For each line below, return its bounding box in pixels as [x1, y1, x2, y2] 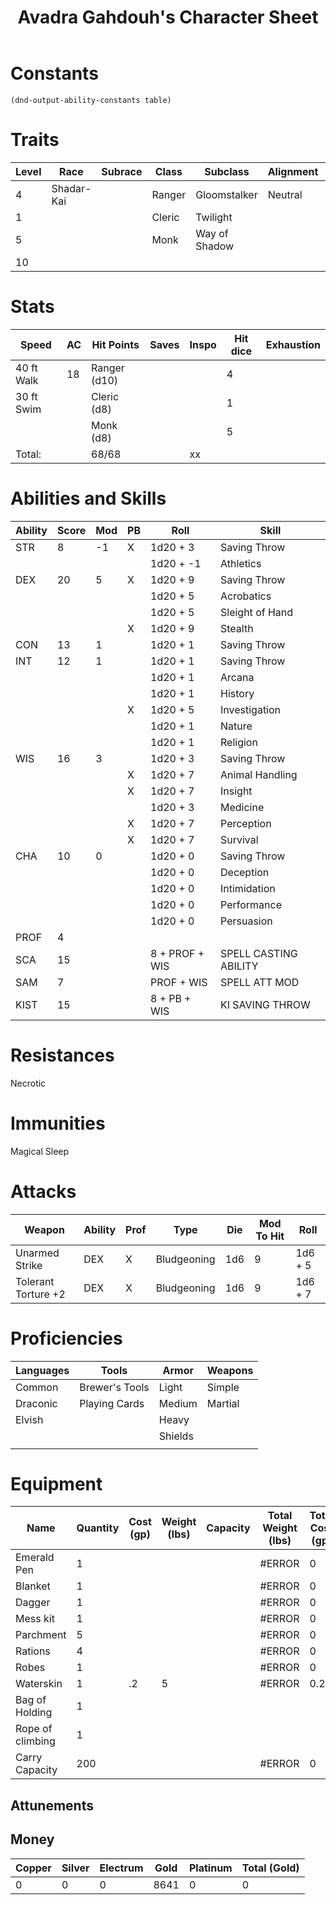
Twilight [195, 210, 233, 224]
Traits [10, 129, 60, 151]
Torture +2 [15, 1287, 66, 1301]
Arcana [220, 670, 255, 684]
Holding [15, 1706, 53, 1720]
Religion [220, 735, 258, 749]
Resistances [10, 1044, 115, 1066]
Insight [220, 784, 253, 798]
